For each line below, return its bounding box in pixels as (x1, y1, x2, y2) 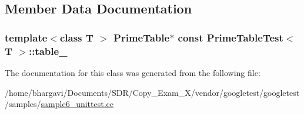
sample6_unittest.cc (41, 98, 114, 110)
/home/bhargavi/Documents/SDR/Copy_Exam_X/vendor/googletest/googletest (5, 86, 300, 98)
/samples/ (5, 98, 41, 110)
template (5, 30, 48, 44)
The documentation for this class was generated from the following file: (5, 66, 260, 78)
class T (59, 30, 93, 44)
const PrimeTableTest (178, 30, 283, 44)
